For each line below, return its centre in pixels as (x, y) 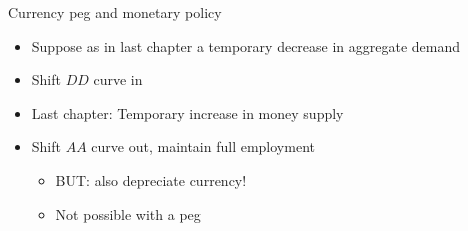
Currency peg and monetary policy (115, 12)
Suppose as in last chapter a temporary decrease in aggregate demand (246, 45)
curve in (118, 79)
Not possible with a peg (128, 213)
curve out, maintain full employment (203, 146)
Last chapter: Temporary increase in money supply (187, 112)
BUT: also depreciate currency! (151, 179)
